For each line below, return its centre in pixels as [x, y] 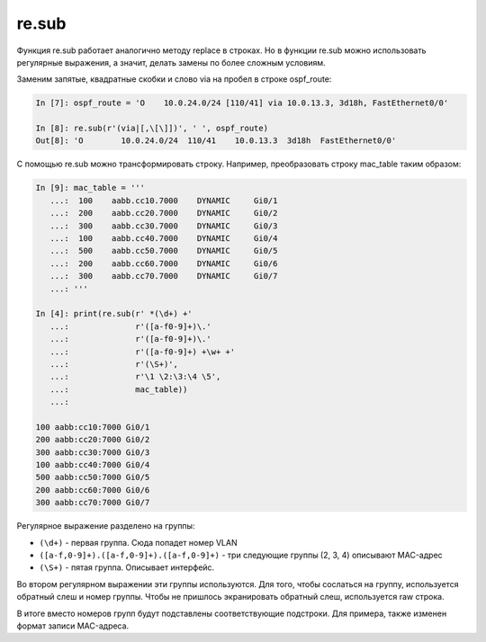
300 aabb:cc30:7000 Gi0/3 [93, 452]
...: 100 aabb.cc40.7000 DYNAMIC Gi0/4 [164, 239]
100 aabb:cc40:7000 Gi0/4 [93, 465]
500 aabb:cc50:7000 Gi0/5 [93, 477]
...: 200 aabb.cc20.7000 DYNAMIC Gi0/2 [164, 213]
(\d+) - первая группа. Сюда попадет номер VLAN [138, 542]
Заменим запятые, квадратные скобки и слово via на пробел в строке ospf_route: [174, 79]
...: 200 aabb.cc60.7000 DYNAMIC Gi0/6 [164, 263]
